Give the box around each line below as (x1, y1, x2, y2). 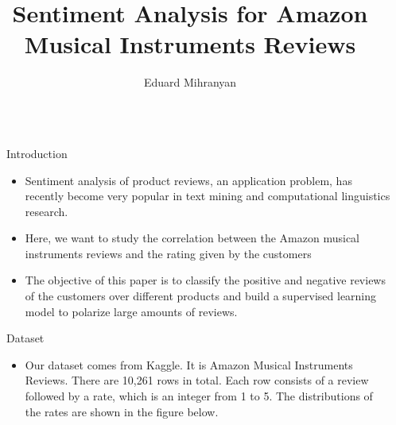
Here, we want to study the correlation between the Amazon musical (25, 230, 360, 246)
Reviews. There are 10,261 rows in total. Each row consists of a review (25, 372, 369, 388)
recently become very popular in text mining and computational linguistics (25, 187, 390, 204)
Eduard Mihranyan (143, 74, 237, 91)
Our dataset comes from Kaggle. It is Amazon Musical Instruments (25, 356, 353, 373)
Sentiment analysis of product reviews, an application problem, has (25, 172, 352, 188)
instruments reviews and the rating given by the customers (25, 245, 312, 261)
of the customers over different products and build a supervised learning (25, 288, 377, 304)
